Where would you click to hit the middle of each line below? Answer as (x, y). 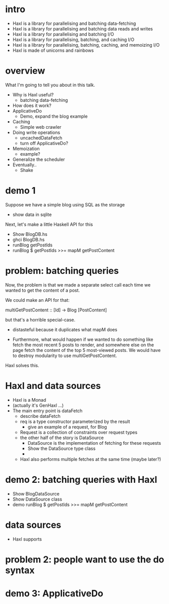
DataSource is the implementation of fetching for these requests (94, 443)
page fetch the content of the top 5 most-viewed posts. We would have (87, 350)
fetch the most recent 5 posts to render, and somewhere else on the (83, 345)
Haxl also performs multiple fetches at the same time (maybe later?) (91, 459)
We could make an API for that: (37, 300)
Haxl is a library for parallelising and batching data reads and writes (82, 28)
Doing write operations (36, 132)
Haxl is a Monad (29, 400)
